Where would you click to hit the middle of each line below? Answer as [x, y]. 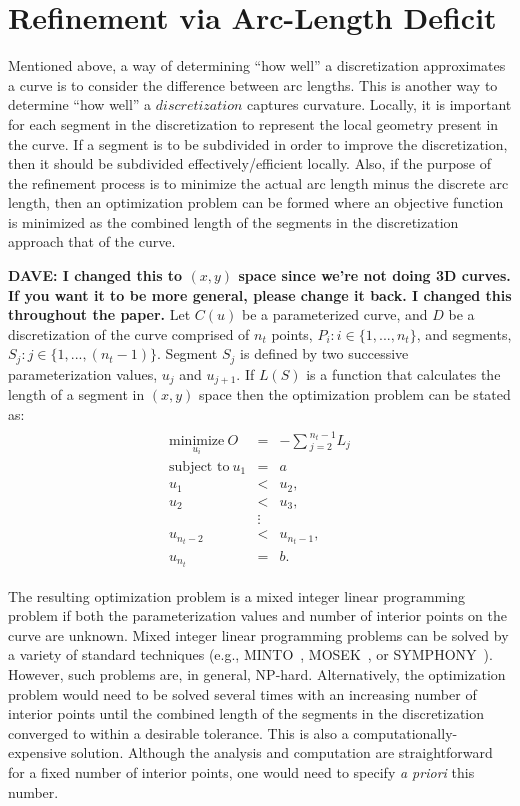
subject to [199, 466]
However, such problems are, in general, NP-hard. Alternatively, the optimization [257, 674]
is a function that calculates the [403, 373]
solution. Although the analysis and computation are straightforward [282, 752]
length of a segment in [76, 394]
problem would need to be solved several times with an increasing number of [242, 693]
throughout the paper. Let [99, 314]
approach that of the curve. [92, 241]
